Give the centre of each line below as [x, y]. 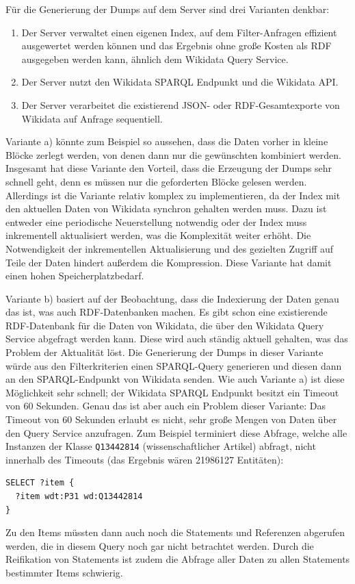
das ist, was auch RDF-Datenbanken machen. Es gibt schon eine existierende [167, 312]
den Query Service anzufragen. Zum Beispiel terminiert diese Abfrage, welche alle [176, 432]
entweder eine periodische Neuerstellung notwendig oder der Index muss [156, 221]
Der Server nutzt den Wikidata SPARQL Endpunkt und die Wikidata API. [180, 82]
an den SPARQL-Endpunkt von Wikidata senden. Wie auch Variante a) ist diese [175, 379]
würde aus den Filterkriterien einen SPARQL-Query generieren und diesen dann [174, 365]
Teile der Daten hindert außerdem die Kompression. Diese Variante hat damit [169, 262]
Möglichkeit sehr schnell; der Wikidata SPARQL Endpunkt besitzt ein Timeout [172, 392]
